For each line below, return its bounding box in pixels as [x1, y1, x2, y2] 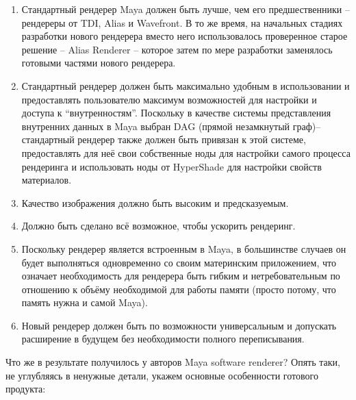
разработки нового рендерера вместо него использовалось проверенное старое [21, 29, 348, 43]
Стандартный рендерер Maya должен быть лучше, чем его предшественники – [21, 2, 350, 16]
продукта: [5, 382, 46, 396]
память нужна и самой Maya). [21, 295, 148, 310]
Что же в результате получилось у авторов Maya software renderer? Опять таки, [5, 355, 340, 369]
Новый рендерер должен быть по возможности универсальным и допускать [21, 318, 337, 332]
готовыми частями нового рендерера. [21, 55, 176, 70]
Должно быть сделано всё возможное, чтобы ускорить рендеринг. [21, 218, 296, 233]
